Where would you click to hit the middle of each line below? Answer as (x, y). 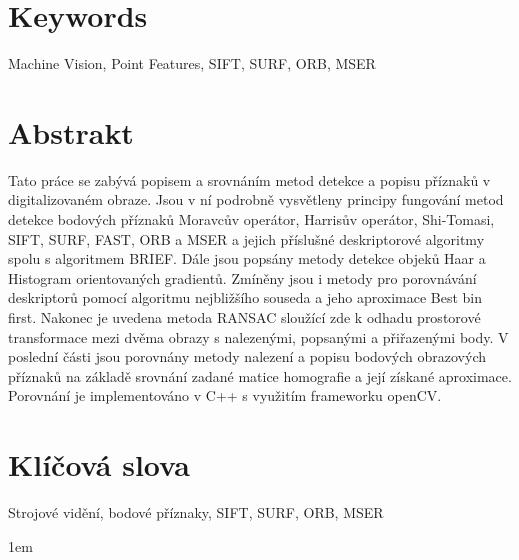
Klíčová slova (99, 464)
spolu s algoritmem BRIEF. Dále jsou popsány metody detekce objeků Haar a (247, 258)
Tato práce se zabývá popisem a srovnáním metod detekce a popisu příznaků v (249, 179)
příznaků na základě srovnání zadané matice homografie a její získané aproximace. (260, 375)
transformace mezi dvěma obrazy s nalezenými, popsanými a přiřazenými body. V (258, 336)
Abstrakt (71, 131)
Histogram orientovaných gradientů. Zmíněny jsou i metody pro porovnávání (242, 277)
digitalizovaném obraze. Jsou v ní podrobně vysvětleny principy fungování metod (256, 199)
